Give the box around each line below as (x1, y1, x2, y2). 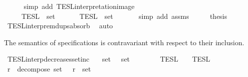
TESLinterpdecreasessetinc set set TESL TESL (7, 54, 211, 64)
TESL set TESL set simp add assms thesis (21, 10, 228, 21)
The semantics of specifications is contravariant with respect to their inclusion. (4, 37, 245, 47)
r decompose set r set (7, 63, 91, 74)
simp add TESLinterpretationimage (23, 1, 135, 11)
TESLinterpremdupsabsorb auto (7, 20, 113, 31)
